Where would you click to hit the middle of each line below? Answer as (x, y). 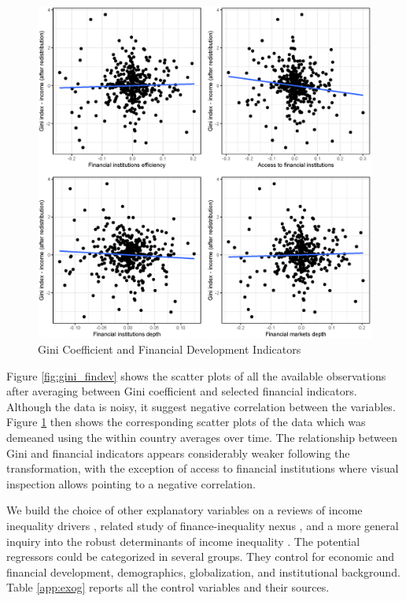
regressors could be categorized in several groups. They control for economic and (200, 556)
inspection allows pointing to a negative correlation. (131, 483)
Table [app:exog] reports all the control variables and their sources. (168, 587)
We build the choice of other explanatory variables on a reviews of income (185, 510)
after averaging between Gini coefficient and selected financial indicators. (182, 391)
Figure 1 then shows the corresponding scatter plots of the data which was (186, 422)
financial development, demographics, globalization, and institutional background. (203, 571)
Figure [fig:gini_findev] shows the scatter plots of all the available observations (196, 375)
